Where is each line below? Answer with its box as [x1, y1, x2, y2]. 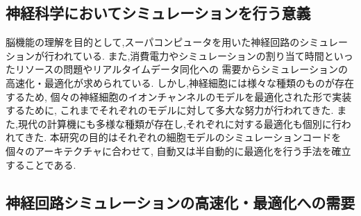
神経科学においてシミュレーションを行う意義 [6, 2, 311, 24]
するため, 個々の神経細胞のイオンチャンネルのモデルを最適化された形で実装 [6, 89, 352, 103]
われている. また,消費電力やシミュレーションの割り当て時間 [53, 48, 324, 63]
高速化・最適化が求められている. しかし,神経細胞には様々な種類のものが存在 [6, 75, 355, 90]
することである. [6, 157, 76, 172]
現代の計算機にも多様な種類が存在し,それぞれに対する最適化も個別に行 [17, 116, 342, 131]
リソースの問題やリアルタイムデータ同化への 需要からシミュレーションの [15, 62, 348, 76]
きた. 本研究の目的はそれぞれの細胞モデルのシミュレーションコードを [24, 130, 342, 144]
